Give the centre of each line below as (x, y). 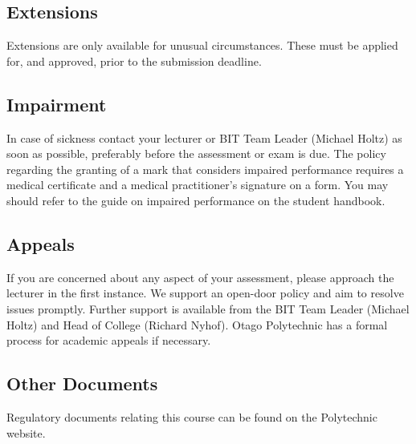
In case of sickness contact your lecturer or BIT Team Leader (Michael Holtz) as (204, 137)
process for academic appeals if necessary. (109, 340)
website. (26, 432)
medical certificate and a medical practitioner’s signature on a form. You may (198, 185)
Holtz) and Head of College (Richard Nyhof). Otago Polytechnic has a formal (197, 324)
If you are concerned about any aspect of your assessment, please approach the (200, 277)
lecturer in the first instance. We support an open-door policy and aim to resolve (205, 293)
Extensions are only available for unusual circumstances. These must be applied (202, 45)
